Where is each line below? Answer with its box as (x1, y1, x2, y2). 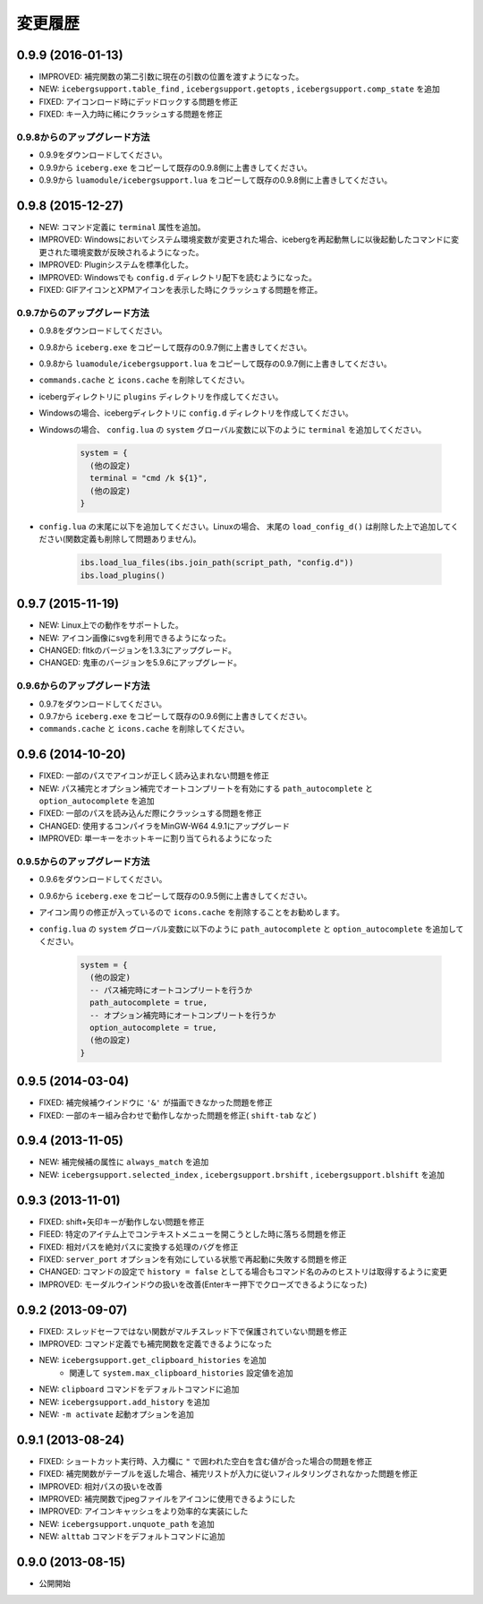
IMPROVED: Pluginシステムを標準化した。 (38, 260, 194, 270)
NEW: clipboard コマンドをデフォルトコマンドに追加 (38, 1384, 240, 1394)
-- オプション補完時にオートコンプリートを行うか (89, 1010, 276, 1020)
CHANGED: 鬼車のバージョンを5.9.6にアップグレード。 (38, 657, 241, 668)
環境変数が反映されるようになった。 (70, 246, 204, 257)
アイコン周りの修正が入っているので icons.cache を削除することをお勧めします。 (38, 907, 344, 918)
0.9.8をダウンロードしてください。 (38, 325, 167, 336)
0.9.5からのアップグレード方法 (16, 855, 150, 868)
